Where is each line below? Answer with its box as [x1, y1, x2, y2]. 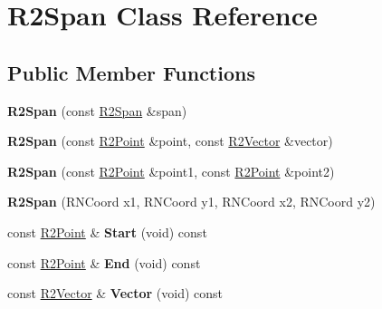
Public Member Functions [7, 58, 255, 86]
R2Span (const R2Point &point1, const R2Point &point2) [7, 161, 335, 180]
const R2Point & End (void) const [7, 253, 201, 272]
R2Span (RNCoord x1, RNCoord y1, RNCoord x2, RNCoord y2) [7, 192, 376, 211]
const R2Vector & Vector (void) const [7, 284, 224, 303]
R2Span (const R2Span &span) [7, 101, 187, 120]
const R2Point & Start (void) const [7, 222, 207, 241]
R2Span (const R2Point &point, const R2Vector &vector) [7, 131, 333, 150]
